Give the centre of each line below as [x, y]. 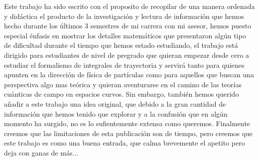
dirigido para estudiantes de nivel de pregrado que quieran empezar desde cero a [127, 55]
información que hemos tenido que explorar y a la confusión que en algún [116, 113]
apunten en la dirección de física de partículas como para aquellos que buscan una [129, 75]
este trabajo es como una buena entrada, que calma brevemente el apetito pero [125, 143]
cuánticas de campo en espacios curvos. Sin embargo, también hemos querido [122, 94]
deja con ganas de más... [41, 152]
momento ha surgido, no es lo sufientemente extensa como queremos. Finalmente [127, 123]
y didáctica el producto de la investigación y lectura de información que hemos [124, 16]
